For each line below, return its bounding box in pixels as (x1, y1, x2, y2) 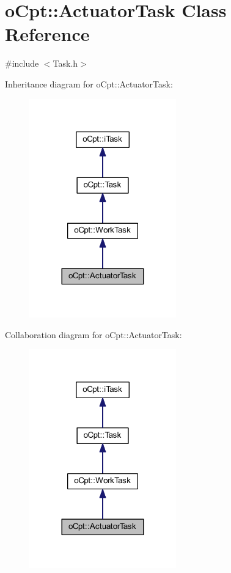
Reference (5, 21, 90, 46)
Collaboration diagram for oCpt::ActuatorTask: (5, 328, 182, 341)
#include (5, 57, 39, 70)
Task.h (53, 57, 78, 70)
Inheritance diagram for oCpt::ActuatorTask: (5, 77, 173, 90)
